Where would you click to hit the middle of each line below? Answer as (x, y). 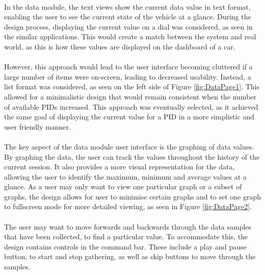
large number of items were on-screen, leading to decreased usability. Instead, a (128, 76)
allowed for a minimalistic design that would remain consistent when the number (130, 96)
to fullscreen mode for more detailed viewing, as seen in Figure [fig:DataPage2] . (128, 206)
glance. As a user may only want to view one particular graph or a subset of (123, 186)
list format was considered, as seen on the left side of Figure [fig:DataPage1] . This (132, 86)
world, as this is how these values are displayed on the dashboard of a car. (120, 46)
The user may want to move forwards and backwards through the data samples (128, 226)
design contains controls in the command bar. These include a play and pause (125, 246)
